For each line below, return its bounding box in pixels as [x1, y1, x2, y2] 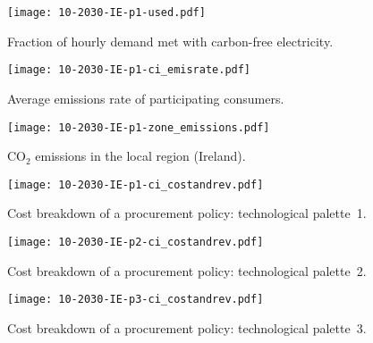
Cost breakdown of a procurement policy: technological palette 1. [7, 204, 367, 222]
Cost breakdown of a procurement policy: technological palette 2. [7, 261, 367, 280]
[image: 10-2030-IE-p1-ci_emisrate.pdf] [7, 63, 251, 77]
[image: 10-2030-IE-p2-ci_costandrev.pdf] [7, 236, 264, 248]
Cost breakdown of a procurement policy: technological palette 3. [7, 318, 367, 337]
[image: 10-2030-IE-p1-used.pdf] [7, 6, 206, 19]
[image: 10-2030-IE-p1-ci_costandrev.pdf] [7, 178, 264, 191]
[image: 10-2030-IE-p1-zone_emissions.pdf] [7, 121, 270, 134]
